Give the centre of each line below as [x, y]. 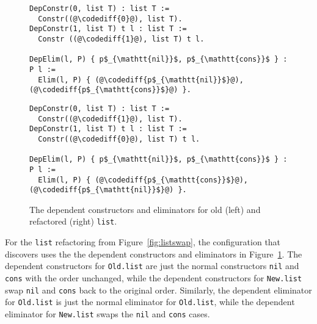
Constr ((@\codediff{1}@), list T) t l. [121, 39]
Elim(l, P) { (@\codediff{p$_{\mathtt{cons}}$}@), [143, 180]
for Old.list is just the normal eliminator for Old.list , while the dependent [150, 302]
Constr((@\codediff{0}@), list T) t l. [119, 139]
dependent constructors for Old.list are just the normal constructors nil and [152, 266]
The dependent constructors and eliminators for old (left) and [145, 209]
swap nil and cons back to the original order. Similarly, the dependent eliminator [158, 290]
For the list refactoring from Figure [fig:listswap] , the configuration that [143, 242]
